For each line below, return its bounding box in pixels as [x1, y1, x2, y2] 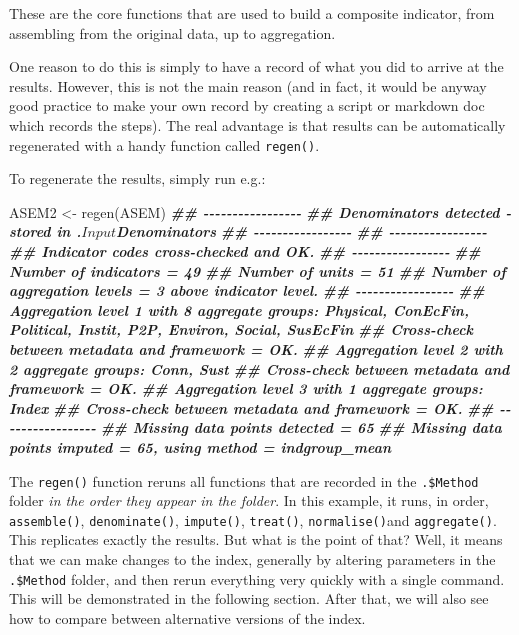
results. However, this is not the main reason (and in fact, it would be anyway [9, 75, 487, 96]
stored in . [9, 221, 82, 242]
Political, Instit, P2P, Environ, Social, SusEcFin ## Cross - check [9, 319, 474, 340]
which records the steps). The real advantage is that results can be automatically [9, 114, 506, 135]
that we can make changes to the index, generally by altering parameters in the [9, 549, 496, 570]
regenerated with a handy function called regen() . [9, 134, 320, 155]
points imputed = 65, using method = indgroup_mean [9, 436, 392, 457]
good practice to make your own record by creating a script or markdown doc [9, 95, 485, 116]
